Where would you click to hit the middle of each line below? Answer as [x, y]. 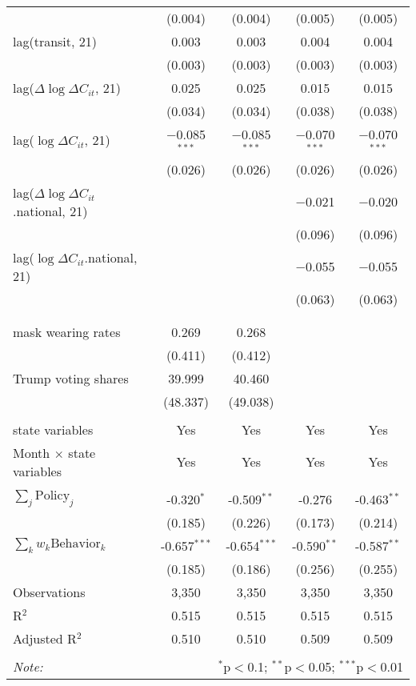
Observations [49, 592]
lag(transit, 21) [55, 41]
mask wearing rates [67, 331]
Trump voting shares [71, 378]
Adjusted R [45, 638]
